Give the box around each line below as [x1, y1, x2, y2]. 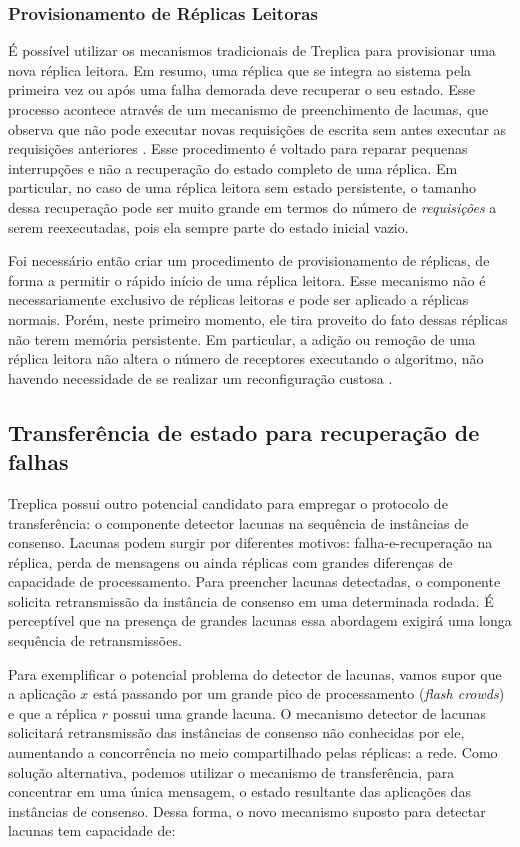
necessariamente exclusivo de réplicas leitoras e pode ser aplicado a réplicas [8, 289, 469, 310]
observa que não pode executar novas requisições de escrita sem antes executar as [8, 118, 507, 139]
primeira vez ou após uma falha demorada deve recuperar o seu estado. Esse [8, 79, 476, 100]
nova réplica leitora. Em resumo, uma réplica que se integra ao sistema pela [8, 59, 472, 80]
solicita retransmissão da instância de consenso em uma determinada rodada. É [8, 590, 494, 611]
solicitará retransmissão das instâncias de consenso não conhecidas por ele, [8, 722, 465, 743]
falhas [8, 446, 69, 477]
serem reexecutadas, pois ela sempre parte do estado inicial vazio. [8, 216, 409, 237]
